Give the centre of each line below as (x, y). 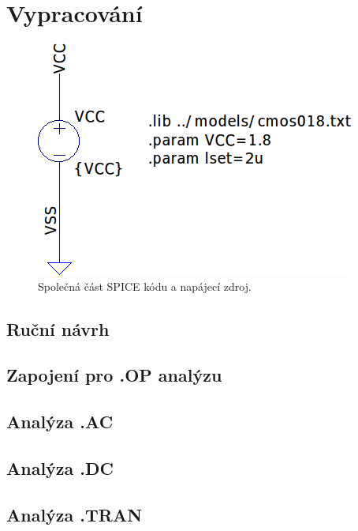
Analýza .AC (60, 422)
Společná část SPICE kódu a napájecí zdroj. (145, 286)
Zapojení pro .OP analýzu (114, 375)
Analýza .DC (60, 468)
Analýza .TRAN (75, 514)
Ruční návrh (58, 328)
